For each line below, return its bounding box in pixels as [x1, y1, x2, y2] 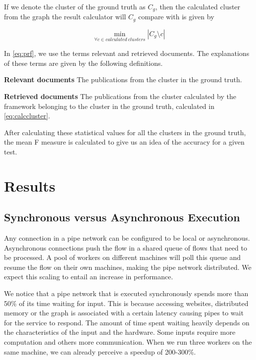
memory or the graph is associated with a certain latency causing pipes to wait [4, 308, 244, 318]
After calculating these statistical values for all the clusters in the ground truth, [4, 127, 246, 137]
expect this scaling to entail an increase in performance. [4, 271, 173, 282]
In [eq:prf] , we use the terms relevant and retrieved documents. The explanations [4, 48, 250, 58]
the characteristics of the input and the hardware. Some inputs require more [4, 327, 236, 337]
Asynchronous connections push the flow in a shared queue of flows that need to [4, 242, 247, 253]
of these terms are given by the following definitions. [4, 57, 163, 68]
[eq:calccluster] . [4, 110, 51, 121]
